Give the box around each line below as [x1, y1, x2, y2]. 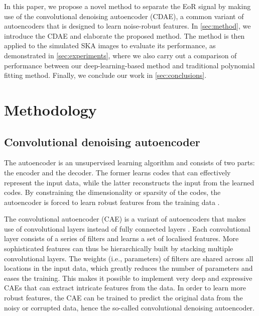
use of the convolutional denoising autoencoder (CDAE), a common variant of [4, 11, 244, 21]
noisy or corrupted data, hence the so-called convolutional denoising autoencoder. [4, 302, 254, 312]
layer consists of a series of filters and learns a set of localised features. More [4, 233, 239, 244]
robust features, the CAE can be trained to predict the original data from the [4, 292, 243, 303]
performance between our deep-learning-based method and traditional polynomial [4, 60, 255, 70]
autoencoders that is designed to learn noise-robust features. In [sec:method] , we [4, 21, 251, 31]
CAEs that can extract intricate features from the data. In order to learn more [4, 282, 246, 293]
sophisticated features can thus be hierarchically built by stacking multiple [4, 243, 233, 254]
